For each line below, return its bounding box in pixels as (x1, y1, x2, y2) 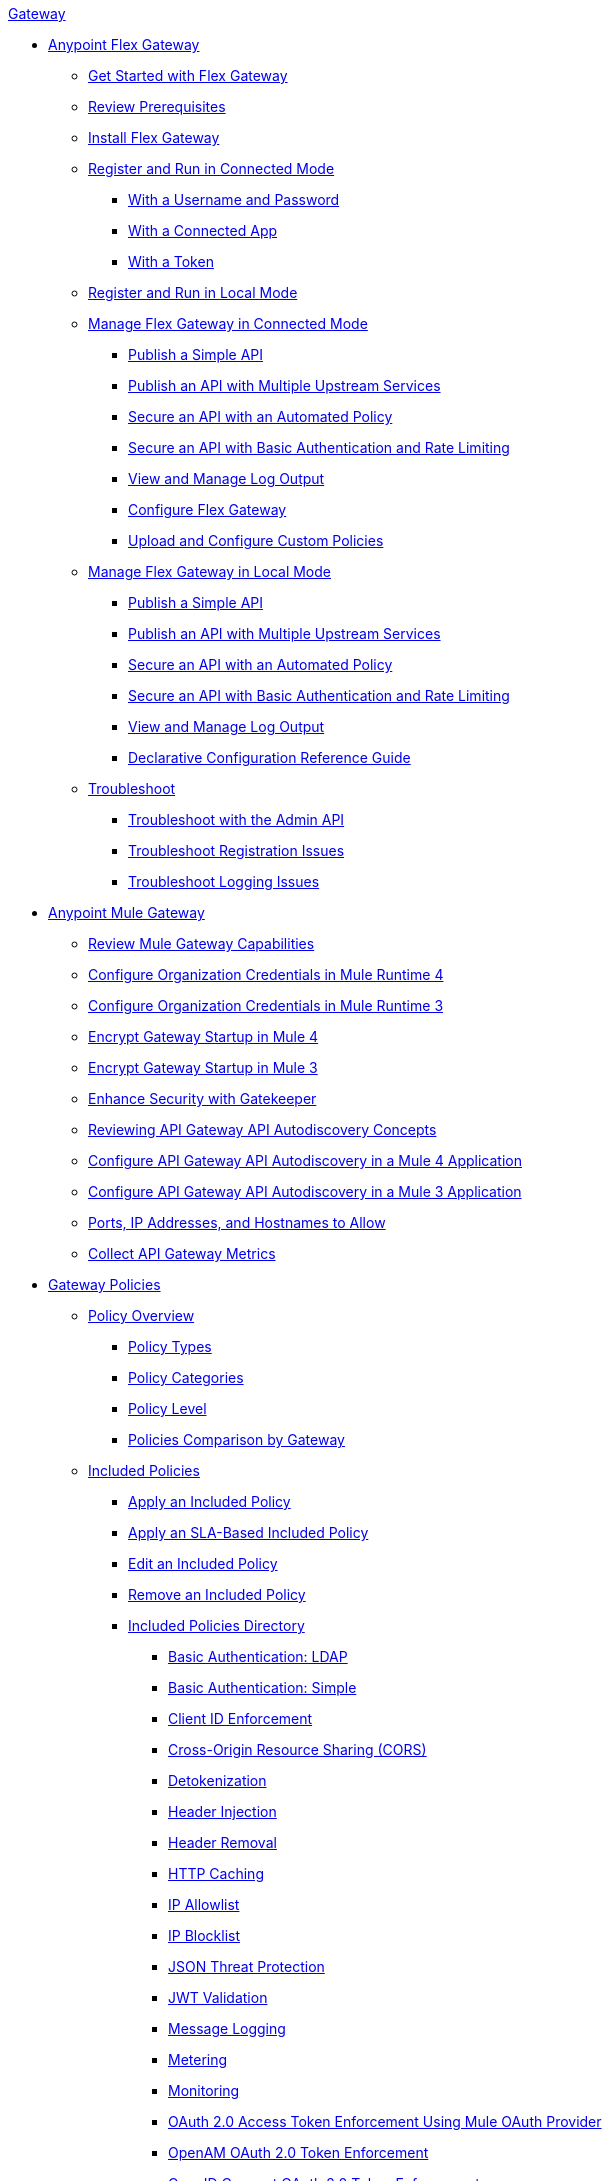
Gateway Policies (48, 1276, 161, 1293)
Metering (168, 2051, 228, 2068)
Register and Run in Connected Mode (88, 160, 335, 177)
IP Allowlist (168, 1896, 240, 1913)
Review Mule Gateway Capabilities (88, 935, 315, 952)
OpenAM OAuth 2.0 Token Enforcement (168, 2144, 429, 2161)
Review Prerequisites (88, 98, 226, 115)
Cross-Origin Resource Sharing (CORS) (168, 1741, 427, 1758)
